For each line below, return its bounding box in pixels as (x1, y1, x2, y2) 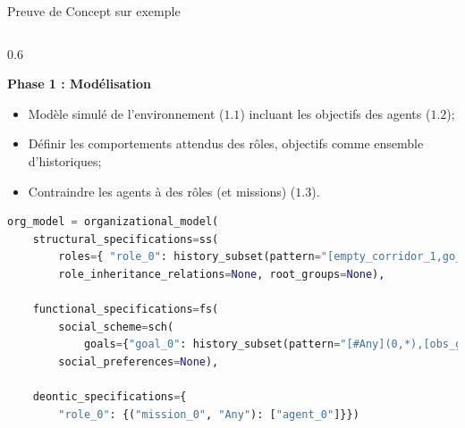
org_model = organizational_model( (7, 215, 219, 229)
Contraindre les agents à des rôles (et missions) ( (28, 181, 296, 200)
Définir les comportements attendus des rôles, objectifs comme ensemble (28, 134, 424, 153)
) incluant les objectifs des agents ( (240, 104, 431, 122)
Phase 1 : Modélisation (7, 74, 152, 93)
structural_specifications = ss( (32, 232, 219, 246)
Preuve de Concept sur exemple (7, 2, 181, 20)
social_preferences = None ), (58, 355, 219, 368)
